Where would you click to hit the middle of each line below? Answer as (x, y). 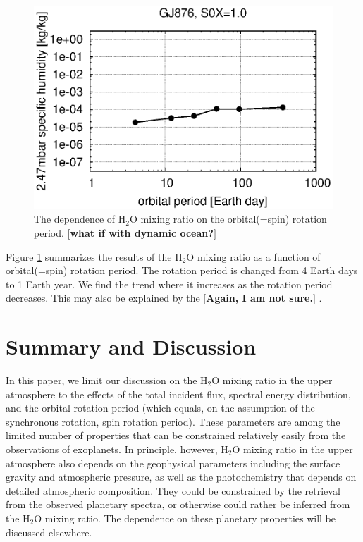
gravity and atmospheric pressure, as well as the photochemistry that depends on (181, 477)
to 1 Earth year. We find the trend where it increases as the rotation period (169, 284)
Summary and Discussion (131, 346)
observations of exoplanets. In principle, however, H (117, 449)
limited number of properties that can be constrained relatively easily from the (176, 435)
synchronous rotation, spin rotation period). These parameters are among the (173, 421)
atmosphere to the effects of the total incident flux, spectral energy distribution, (178, 394)
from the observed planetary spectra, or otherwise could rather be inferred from (178, 504)
